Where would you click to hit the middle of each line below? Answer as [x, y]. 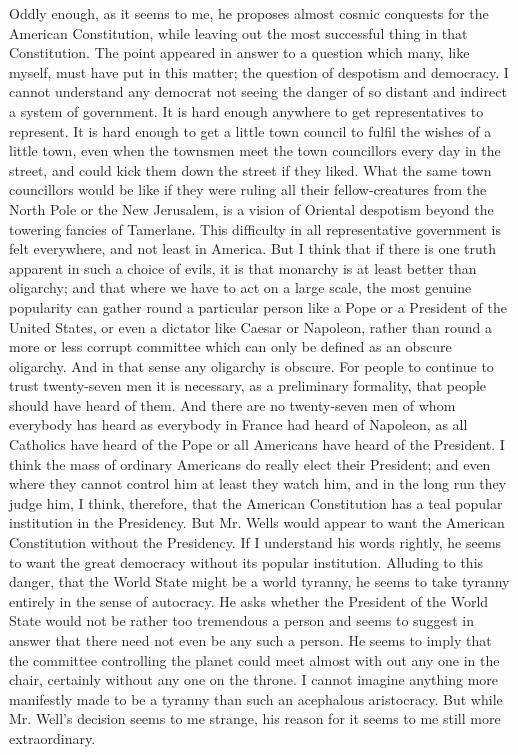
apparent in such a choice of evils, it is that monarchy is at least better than [243, 267]
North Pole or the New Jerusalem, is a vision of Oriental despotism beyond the [251, 208]
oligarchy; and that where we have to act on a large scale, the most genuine [240, 287]
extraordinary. [52, 737]
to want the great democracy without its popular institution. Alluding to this [246, 561]
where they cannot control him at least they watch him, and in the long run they [258, 483]
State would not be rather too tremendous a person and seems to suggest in [241, 620]
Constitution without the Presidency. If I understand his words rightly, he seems [255, 542]
